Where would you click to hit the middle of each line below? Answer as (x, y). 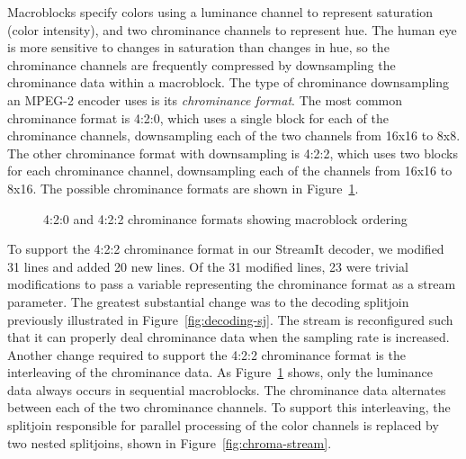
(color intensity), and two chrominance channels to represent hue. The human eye (232, 29)
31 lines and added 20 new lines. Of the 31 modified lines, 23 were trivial (208, 266)
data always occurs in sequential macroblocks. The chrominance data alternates (227, 389)
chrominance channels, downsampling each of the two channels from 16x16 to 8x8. (234, 135)
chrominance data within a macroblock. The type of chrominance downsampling (228, 82)
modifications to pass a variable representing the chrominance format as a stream (232, 284)
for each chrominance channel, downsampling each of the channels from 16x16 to (230, 171)
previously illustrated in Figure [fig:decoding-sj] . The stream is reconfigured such (230, 319)
